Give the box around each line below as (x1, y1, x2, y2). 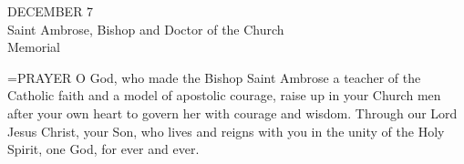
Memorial (7, 37, 60, 56)
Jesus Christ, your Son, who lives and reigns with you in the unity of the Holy (7, 121, 445, 140)
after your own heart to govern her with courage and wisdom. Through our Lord (7, 103, 458, 122)
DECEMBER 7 (7, 2, 94, 20)
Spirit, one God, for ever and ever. (7, 139, 200, 159)
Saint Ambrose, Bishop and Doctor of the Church (7, 19, 284, 38)
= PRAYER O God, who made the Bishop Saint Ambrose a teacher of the (7, 67, 421, 87)
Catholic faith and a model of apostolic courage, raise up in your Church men (7, 86, 441, 105)
